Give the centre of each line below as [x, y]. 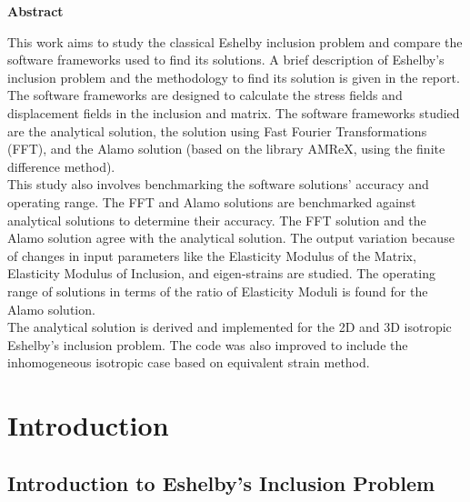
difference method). [61, 166]
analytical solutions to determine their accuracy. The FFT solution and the [217, 220]
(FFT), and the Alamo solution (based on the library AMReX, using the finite [226, 149]
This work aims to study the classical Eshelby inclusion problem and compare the [235, 41]
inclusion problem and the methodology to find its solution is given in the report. [234, 77]
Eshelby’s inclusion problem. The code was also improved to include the [208, 344]
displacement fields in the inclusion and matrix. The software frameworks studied [234, 112]
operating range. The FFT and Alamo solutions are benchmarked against [212, 201]
